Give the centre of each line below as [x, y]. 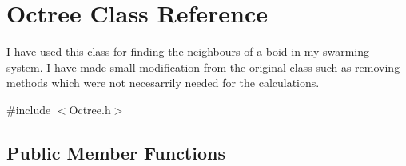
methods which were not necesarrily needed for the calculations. [163, 83]
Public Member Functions [116, 152]
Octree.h [90, 109]
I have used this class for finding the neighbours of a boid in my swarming [188, 51]
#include [29, 109]
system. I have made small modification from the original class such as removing [203, 67]
